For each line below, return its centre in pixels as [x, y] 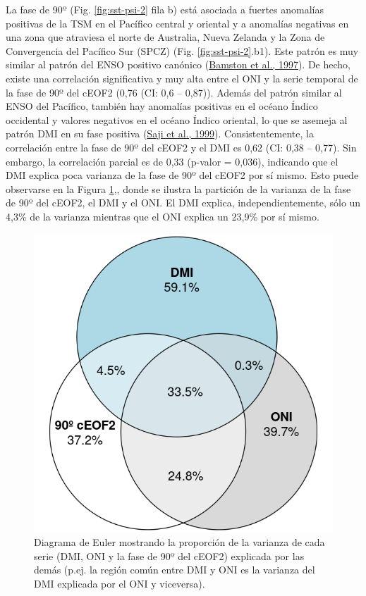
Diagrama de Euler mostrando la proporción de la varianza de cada [179, 542]
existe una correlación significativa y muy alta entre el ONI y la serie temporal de [182, 78]
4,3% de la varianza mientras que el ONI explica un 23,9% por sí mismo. [163, 216]
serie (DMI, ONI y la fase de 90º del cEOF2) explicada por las [169, 555]
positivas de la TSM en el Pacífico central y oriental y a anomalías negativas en [177, 23]
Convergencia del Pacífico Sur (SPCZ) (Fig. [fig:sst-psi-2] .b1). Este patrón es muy [182, 50]
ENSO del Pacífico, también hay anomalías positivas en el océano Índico [162, 106]
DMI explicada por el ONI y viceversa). [120, 583]
